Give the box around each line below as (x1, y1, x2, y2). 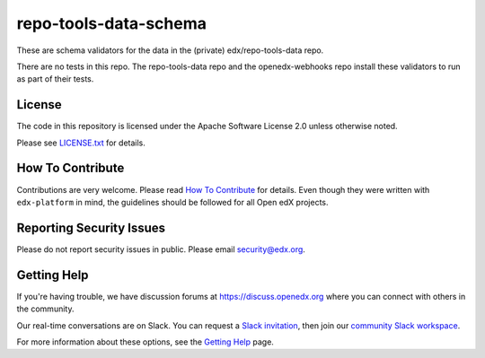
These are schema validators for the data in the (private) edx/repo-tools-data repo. (16, 45, 324, 56)
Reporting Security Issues (16, 220, 166, 235)
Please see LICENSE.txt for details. (16, 137, 145, 148)
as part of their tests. (16, 74, 94, 84)
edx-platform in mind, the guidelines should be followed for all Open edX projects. (16, 196, 329, 207)
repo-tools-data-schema (16, 13, 207, 33)
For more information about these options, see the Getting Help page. (16, 336, 274, 347)
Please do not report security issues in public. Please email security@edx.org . (16, 243, 305, 255)
